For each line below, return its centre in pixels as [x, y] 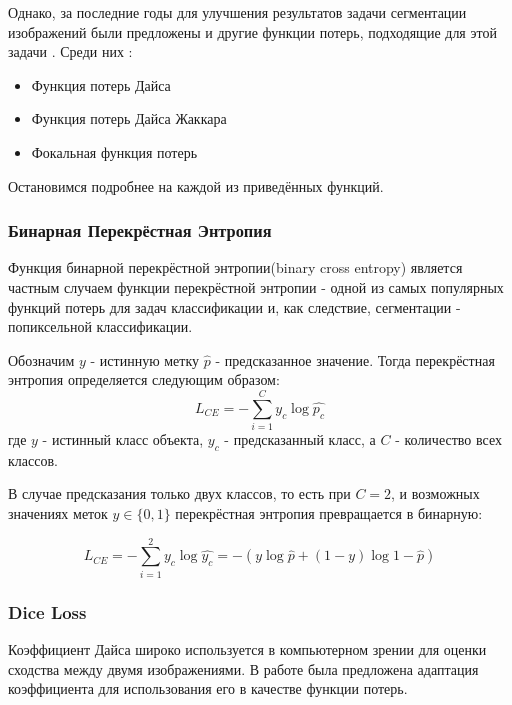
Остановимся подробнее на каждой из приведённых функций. [196, 185]
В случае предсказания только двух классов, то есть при [179, 493]
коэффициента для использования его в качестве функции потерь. [208, 688]
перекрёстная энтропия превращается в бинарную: [329, 513]
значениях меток [58, 513]
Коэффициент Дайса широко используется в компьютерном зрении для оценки [247, 648]
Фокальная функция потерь [114, 151]
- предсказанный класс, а [300, 439]
